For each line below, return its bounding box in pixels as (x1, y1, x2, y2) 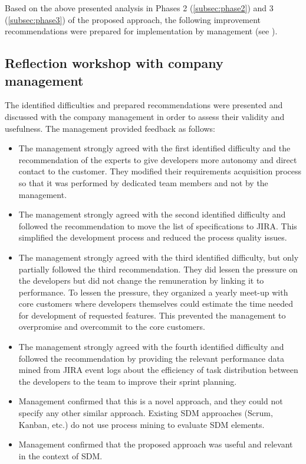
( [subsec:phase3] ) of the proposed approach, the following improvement (5, 13, 261, 25)
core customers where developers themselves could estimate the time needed (18, 297, 294, 310)
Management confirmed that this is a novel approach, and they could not (18, 395, 283, 407)
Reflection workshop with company (5, 54, 223, 72)
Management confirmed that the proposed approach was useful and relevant (18, 438, 293, 450)
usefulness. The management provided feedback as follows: (5, 122, 216, 134)
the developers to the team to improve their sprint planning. (18, 375, 237, 387)
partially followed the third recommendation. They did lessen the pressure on (18, 262, 298, 275)
